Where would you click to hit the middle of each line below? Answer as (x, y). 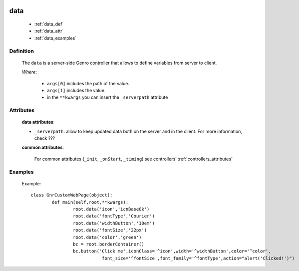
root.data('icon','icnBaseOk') (111, 209)
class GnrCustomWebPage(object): (72, 195)
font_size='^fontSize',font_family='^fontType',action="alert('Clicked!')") (198, 258)
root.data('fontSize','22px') (110, 230)
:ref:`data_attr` (49, 31)
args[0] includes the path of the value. (88, 83)
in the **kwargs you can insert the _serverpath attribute (107, 97)
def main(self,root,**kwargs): (90, 202)
